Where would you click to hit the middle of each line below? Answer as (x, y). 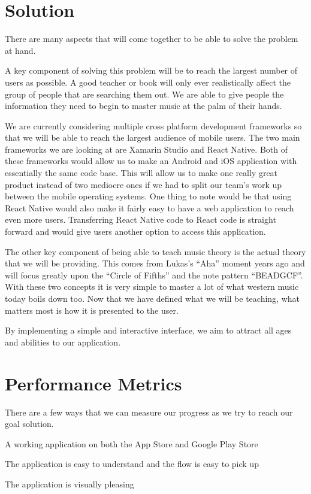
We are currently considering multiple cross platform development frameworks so (153, 125)
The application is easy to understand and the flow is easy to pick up (132, 464)
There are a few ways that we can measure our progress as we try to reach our (149, 412)
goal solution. (29, 424)
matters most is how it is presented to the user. (92, 310)
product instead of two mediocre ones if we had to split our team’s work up (144, 184)
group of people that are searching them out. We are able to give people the (144, 94)
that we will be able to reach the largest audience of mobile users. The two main (153, 137)
